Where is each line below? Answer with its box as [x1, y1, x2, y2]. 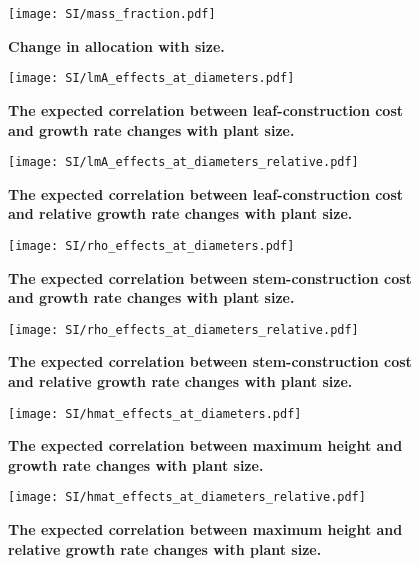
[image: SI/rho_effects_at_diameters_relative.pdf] [8, 322, 359, 337]
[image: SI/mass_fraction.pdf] [8, 7, 216, 21]
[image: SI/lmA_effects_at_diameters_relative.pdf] [8, 155, 359, 170]
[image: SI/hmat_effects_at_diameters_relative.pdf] [8, 490, 366, 505]
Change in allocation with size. [8, 35, 225, 56]
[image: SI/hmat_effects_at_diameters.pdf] [8, 406, 302, 421]
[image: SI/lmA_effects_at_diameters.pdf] [8, 71, 295, 86]
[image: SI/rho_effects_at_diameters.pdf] [8, 238, 295, 253]
